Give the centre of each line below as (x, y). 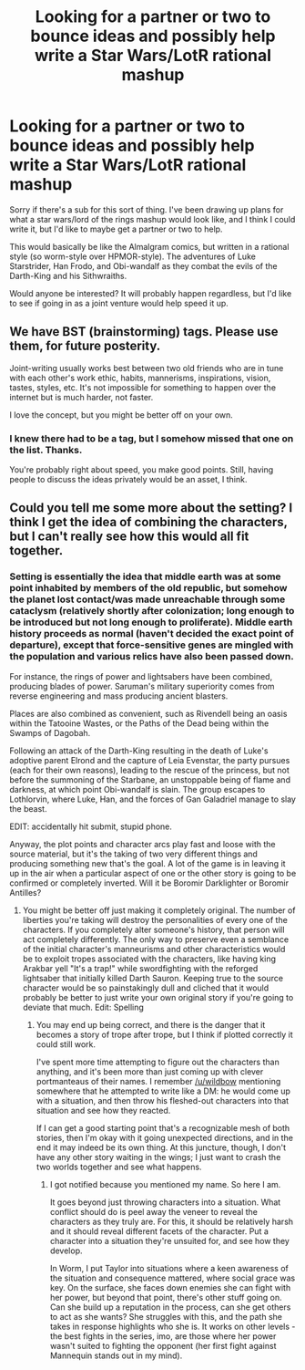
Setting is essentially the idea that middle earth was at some (145, 576)
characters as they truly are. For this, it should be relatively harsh (172, 1221)
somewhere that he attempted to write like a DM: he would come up (163, 1091)
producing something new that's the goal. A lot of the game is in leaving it (147, 863)
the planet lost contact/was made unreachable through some (147, 599)
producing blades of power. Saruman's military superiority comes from (142, 686)
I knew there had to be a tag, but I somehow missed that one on (152, 438)
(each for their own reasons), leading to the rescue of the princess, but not (149, 770)
